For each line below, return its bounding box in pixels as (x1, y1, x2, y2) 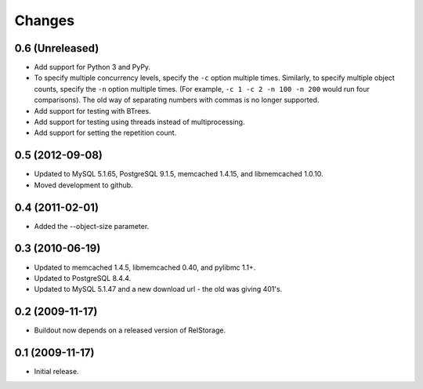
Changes (14, 12, 74, 29)
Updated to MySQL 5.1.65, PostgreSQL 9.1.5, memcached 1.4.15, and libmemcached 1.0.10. (34, 169, 324, 179)
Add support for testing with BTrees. (34, 106, 152, 115)
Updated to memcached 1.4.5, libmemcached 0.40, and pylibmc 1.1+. (34, 263, 256, 272)
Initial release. (34, 367, 79, 376)
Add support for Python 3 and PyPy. (34, 63, 151, 72)
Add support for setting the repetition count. (34, 128, 177, 137)
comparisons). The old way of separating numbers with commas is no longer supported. (34, 95, 320, 105)
